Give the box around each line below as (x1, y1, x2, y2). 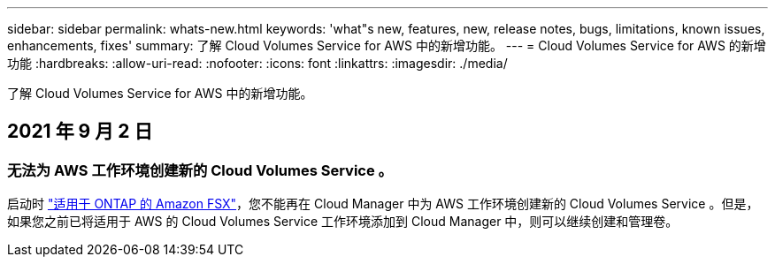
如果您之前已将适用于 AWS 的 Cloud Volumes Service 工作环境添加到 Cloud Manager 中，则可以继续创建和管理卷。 (7, 214, 679, 230)
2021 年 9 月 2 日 (7, 120, 153, 143)
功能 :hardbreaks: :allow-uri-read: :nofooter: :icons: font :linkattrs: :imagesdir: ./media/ (7, 56, 508, 71)
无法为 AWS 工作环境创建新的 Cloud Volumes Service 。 (7, 161, 393, 179)
